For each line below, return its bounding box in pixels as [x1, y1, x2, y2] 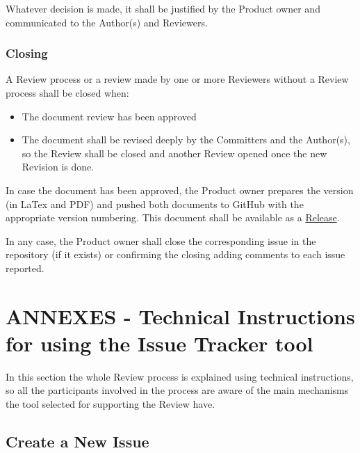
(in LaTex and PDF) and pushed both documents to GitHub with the [6, 196, 304, 211]
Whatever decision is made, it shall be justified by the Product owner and [6, 1, 320, 15]
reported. [6, 260, 44, 275]
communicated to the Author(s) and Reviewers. [6, 15, 208, 29]
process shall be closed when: [6, 86, 129, 100]
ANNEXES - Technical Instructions [6, 301, 355, 330]
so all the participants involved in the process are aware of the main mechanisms [6, 383, 349, 397]
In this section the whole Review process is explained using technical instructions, [6, 369, 354, 383]
